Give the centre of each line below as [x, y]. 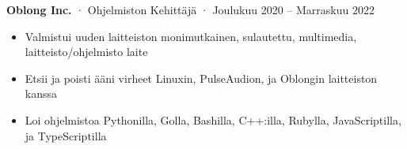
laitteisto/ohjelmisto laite [86, 52]
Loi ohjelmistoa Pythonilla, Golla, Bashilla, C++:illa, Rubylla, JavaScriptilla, [213, 119]
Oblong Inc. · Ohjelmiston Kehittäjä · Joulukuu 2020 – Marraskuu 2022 [190, 9]
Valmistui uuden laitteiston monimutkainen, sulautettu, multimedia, [191, 36]
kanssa [41, 93]
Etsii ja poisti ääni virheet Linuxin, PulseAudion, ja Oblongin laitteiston [201, 78]
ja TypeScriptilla [66, 135]
